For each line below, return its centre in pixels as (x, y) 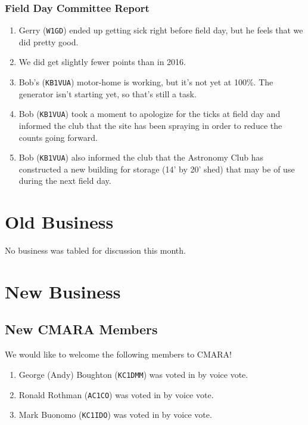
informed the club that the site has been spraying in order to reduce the (150, 125)
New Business (63, 291)
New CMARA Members (81, 329)
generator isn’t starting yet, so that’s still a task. (108, 93)
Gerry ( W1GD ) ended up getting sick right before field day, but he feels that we (161, 30)
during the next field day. (65, 181)
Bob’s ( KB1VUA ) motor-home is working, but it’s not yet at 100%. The (146, 82)
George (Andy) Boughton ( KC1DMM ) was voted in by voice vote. (133, 374)
